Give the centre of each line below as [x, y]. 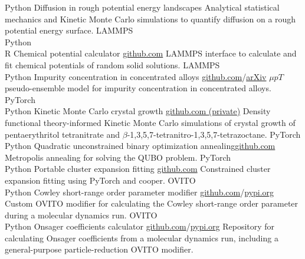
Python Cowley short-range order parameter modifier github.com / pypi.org [140, 192]
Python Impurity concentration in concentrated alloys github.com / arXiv [136, 76]
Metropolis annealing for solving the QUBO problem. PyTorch [118, 157]
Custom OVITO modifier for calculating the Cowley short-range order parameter [152, 203]
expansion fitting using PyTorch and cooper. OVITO [100, 180]
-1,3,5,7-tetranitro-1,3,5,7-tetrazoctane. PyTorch [214, 134]
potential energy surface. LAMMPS [69, 30]
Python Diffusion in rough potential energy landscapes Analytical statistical [142, 7]
